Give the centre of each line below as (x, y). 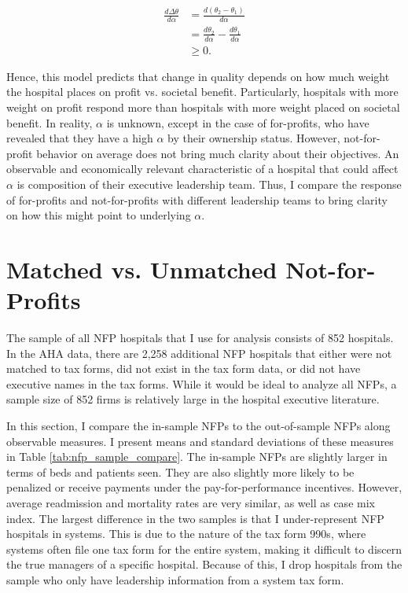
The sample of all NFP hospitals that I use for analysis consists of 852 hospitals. (200, 338)
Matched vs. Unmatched (142, 269)
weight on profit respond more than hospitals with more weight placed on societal (203, 107)
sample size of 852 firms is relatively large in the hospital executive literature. (193, 399)
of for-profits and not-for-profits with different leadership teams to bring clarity (197, 199)
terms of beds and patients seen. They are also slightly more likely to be (180, 471)
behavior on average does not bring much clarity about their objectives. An (218, 153)
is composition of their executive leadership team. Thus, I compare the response (209, 184)
